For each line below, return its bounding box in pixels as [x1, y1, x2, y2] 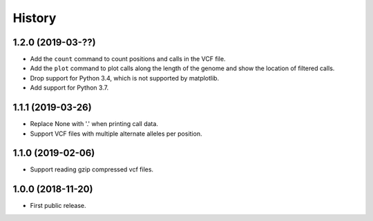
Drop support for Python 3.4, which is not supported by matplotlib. [30, 74, 220, 82]
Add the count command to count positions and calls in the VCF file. [30, 55, 226, 63]
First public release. [30, 202, 86, 210]
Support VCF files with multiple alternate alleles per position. [30, 129, 202, 138]
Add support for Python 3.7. [30, 83, 109, 92]
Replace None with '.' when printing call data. [30, 120, 159, 128]
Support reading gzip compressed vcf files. [30, 165, 154, 173]
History [12, 10, 57, 25]
